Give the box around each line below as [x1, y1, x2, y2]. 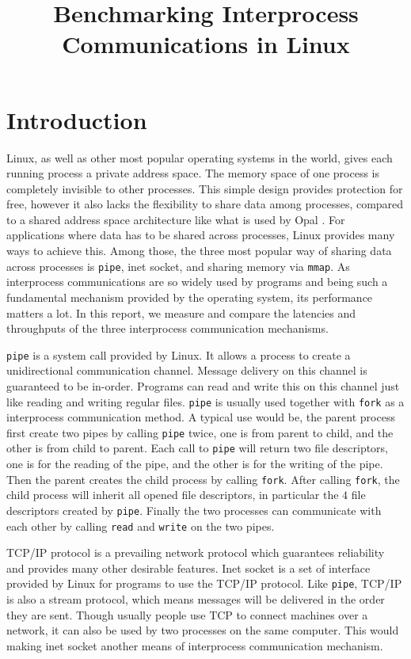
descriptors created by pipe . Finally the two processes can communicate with [6, 501, 382, 518]
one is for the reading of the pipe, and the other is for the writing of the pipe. [6, 455, 383, 472]
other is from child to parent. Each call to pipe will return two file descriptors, [6, 440, 389, 456]
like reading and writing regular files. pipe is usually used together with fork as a [6, 393, 405, 409]
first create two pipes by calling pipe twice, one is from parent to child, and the [6, 424, 394, 440]
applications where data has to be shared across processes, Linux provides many [6, 227, 395, 243]
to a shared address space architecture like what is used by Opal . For [6, 211, 345, 227]
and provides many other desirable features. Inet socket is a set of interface [6, 559, 371, 576]
